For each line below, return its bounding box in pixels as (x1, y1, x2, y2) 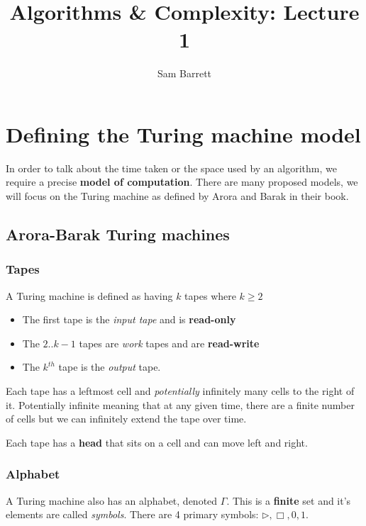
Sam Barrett (157, 66, 212, 81)
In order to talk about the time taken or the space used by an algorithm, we (6, 160, 337, 175)
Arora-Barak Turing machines (6, 223, 230, 245)
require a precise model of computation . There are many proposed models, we (6, 174, 358, 189)
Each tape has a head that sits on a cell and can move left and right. (6, 435, 308, 449)
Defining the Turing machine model (6, 119, 361, 148)
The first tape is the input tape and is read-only (22, 312, 236, 327)
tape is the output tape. (58, 359, 161, 374)
